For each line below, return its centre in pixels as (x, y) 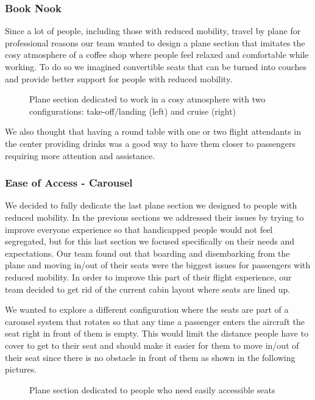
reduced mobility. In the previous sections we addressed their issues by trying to (154, 217)
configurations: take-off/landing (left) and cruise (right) (133, 111)
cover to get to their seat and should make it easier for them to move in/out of (152, 345)
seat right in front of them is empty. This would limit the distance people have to (157, 333)
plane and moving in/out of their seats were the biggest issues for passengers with (158, 265)
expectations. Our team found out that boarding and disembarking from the (147, 253)
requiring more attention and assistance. (80, 155)
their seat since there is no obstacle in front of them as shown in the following (150, 357)
